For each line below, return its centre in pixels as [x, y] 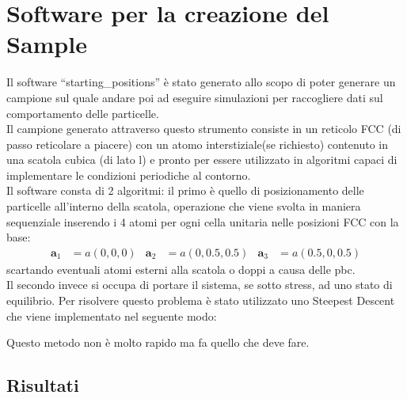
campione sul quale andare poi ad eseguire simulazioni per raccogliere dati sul [195, 97]
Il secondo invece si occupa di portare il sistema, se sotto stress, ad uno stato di [200, 285]
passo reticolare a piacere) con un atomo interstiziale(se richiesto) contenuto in [197, 144]
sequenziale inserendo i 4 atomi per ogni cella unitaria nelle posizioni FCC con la [203, 221]
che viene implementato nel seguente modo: [112, 315]
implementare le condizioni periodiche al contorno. [129, 175]
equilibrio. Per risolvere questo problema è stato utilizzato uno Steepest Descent [201, 300]
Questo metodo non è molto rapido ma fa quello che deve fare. [158, 342]
